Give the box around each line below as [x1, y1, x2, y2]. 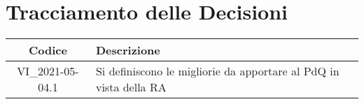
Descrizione [95, 42, 160, 59]
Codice [29, 42, 67, 59]
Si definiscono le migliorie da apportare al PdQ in [95, 63, 339, 80]
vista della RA [95, 79, 167, 96]
